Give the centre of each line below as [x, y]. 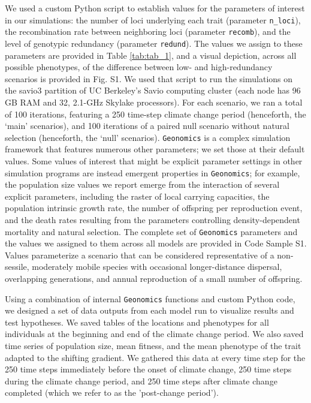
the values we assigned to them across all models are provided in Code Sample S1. [156, 243]
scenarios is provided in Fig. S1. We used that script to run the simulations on [149, 78]
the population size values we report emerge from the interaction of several [142, 184]
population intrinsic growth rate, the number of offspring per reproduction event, [154, 208]
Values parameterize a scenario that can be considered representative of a [140, 255]
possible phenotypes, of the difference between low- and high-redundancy [139, 67]
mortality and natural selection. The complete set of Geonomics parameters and [151, 231]
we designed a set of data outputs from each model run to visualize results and [150, 310]
